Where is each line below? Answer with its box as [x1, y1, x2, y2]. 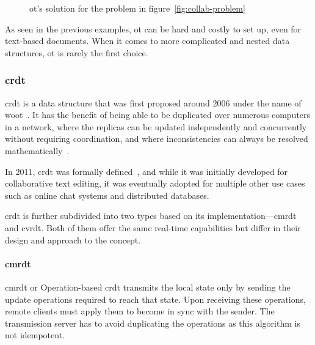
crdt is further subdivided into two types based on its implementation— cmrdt [5, 209, 297, 222]
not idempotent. [5, 328, 65, 341]
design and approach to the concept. [5, 233, 141, 246]
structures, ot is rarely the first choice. [5, 46, 148, 59]
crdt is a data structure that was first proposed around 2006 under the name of [5, 96, 302, 109]
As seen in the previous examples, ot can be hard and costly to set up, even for [5, 22, 302, 35]
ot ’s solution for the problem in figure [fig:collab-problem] [29, 2, 245, 14]
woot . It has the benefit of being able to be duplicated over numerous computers [5, 108, 311, 121]
